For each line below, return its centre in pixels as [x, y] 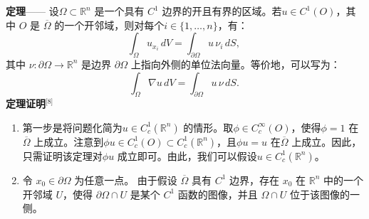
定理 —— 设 [32, 11]
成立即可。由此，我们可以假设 [187, 155]
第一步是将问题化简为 [72, 127]
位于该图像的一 [325, 194]
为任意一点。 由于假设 [126, 180]
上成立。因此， [327, 141]
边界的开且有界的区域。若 [222, 11]
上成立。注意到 [69, 141]
